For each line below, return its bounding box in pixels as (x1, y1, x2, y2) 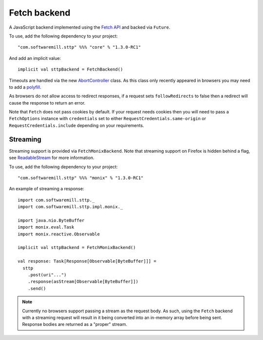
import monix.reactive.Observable (18, 231, 100, 237)
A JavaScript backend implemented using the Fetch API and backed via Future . (9, 24, 170, 30)
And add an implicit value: (9, 55, 61, 61)
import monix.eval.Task (18, 224, 75, 230)
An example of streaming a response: (9, 186, 84, 192)
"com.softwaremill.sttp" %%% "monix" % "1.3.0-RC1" (18, 175, 144, 180)
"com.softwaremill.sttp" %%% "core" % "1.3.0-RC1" (18, 44, 141, 50)
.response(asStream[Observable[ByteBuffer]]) (27, 279, 139, 285)
